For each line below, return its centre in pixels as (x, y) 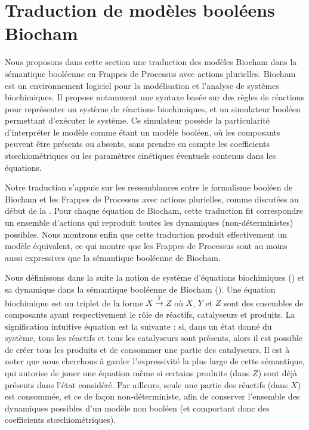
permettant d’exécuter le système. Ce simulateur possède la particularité (137, 120)
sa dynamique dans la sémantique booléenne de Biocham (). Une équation (140, 289)
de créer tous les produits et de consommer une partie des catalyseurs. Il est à (147, 349)
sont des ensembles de (264, 302)
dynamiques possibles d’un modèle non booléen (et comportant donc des (137, 408)
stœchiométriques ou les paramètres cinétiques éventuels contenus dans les (140, 156)
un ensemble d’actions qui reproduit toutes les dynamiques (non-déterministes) (149, 222)
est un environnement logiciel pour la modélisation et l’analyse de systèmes (142, 85)
